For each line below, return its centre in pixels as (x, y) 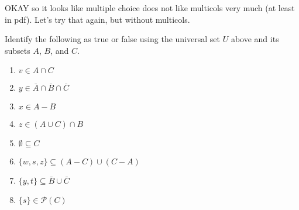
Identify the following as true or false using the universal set (113, 39)
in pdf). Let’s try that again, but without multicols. (97, 19)
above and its (255, 39)
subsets (18, 50)
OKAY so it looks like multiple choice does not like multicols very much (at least (150, 8)
